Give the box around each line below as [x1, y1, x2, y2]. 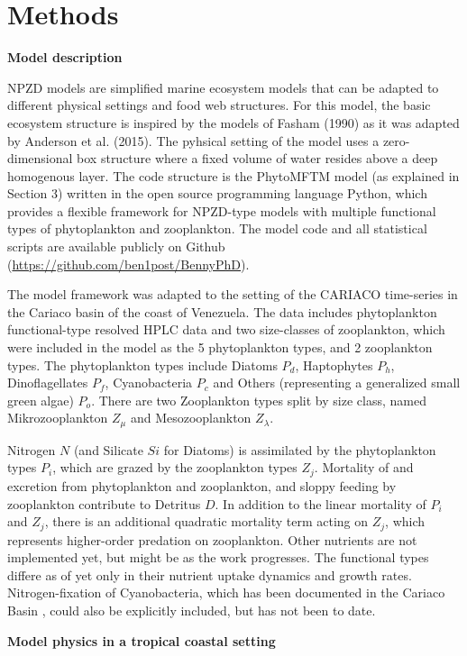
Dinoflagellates [7, 373, 88, 392]
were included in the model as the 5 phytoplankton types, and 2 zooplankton [7, 338, 433, 357]
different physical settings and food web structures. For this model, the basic [7, 96, 431, 114]
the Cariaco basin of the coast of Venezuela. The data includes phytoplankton [7, 302, 437, 321]
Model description [7, 48, 123, 67]
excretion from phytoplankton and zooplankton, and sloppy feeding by [7, 476, 397, 495]
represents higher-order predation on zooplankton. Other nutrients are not [7, 530, 417, 549]
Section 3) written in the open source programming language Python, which [7, 184, 427, 203]
